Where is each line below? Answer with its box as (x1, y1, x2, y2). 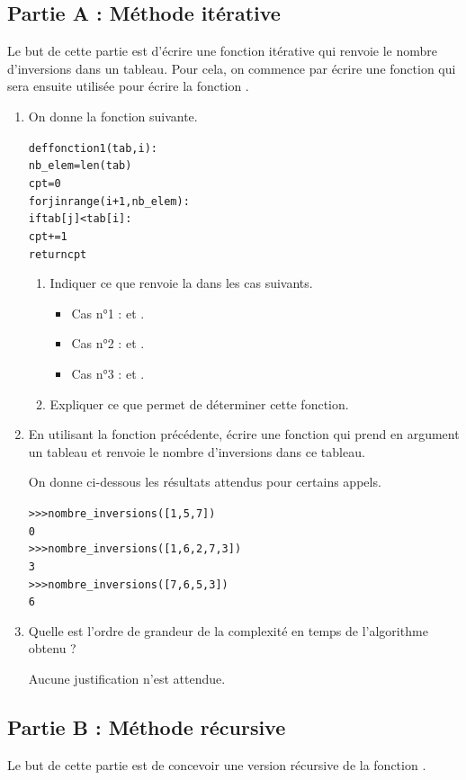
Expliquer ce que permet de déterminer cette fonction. (49, 394, 349, 413)
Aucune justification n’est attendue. (28, 669, 226, 688)
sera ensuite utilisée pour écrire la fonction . (7, 76, 249, 95)
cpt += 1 (28, 229, 67, 243)
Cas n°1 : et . (71, 303, 145, 322)
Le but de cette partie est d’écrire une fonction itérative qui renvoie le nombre (7, 41, 438, 60)
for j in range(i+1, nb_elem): (28, 194, 190, 208)
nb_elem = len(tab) (28, 159, 132, 173)
